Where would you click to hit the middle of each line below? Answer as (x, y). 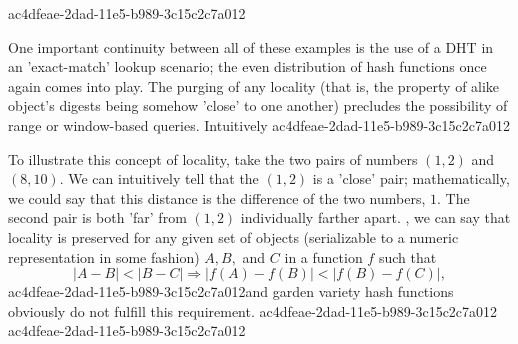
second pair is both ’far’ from (97, 217)
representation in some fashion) (104, 256)
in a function (323, 256)
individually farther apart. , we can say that (375, 217)
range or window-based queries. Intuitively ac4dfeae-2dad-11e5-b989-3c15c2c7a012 (259, 124)
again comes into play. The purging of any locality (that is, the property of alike (254, 85)
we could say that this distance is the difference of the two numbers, (217, 197)
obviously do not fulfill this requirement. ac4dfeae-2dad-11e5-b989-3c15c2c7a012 (253, 310)
